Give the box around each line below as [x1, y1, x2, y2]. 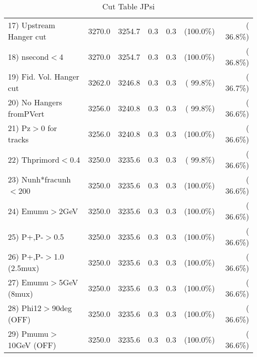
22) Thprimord [8, 153, 60, 165]
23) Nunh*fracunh [8, 174, 71, 185]
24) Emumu [8, 205, 49, 217]
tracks [8, 134, 29, 145]
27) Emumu [8, 276, 49, 288]
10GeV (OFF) [8, 339, 56, 351]
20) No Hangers [8, 96, 62, 108]
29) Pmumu [8, 328, 49, 339]
